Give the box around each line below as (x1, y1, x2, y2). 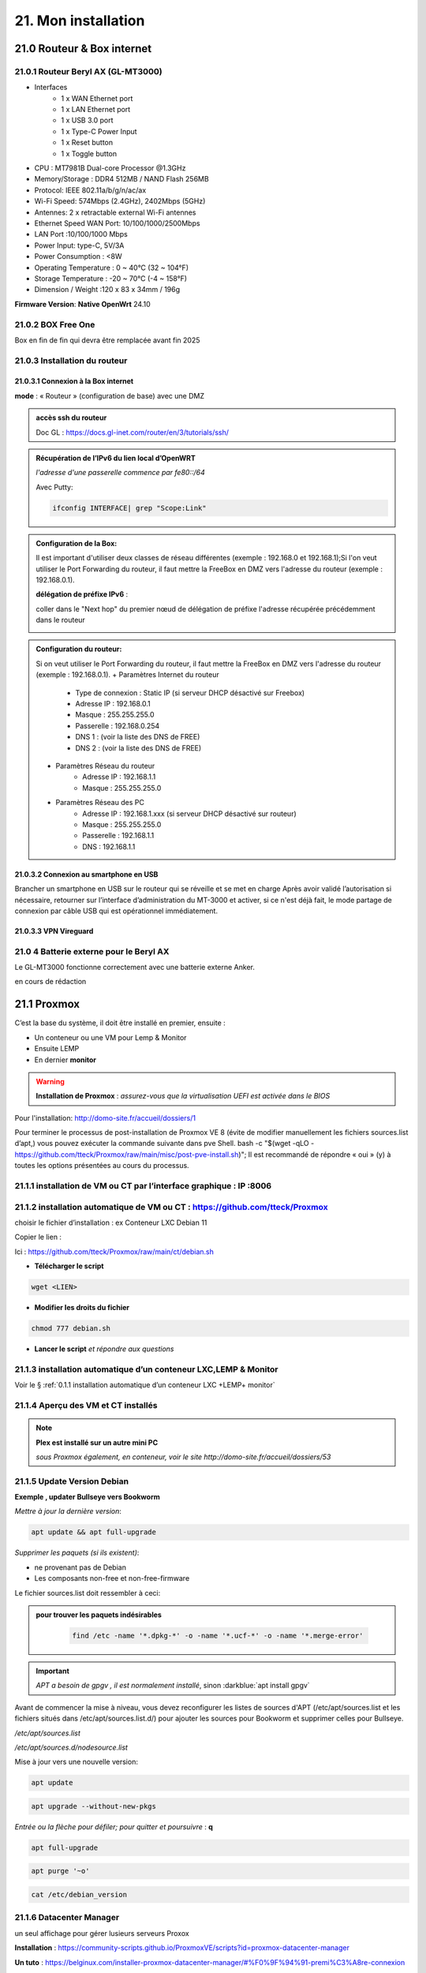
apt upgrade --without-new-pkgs (31, 1802, 157, 1810)
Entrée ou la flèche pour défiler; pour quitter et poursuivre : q (14, 1821, 213, 1831)
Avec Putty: (35, 482, 73, 492)
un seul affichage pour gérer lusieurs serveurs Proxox (14, 1928, 189, 1937)
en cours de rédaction (14, 977, 87, 986)
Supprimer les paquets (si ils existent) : (14, 1548, 140, 1558)
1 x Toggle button (61, 148, 118, 158)
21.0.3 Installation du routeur (14, 355, 128, 366)
